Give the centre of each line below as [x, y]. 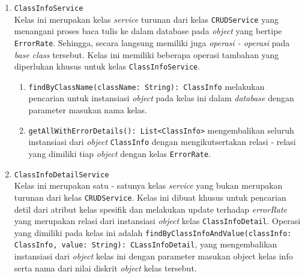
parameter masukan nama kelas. [88, 110]
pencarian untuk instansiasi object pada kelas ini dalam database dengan [161, 98]
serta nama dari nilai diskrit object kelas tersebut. [105, 268]
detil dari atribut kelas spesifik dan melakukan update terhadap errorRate [151, 209]
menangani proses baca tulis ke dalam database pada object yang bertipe [148, 31]
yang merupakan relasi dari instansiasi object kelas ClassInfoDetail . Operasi [157, 221]
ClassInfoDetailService [62, 175]
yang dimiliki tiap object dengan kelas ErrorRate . [120, 153]
